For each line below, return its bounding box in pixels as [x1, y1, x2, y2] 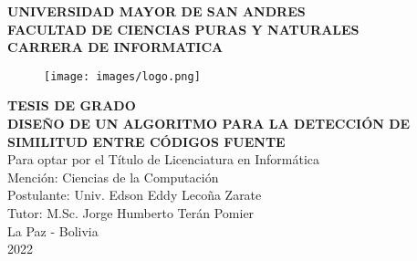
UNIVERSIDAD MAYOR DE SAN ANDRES [7, 2, 306, 20]
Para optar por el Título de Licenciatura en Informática [7, 150, 320, 169]
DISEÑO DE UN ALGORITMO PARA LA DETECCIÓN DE [7, 114, 411, 133]
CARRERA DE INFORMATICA [7, 37, 224, 57]
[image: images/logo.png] [44, 69, 201, 83]
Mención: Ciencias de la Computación [7, 167, 219, 186]
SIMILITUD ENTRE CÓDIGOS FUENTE [7, 131, 286, 151]
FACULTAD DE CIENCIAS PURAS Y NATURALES [7, 19, 360, 38]
